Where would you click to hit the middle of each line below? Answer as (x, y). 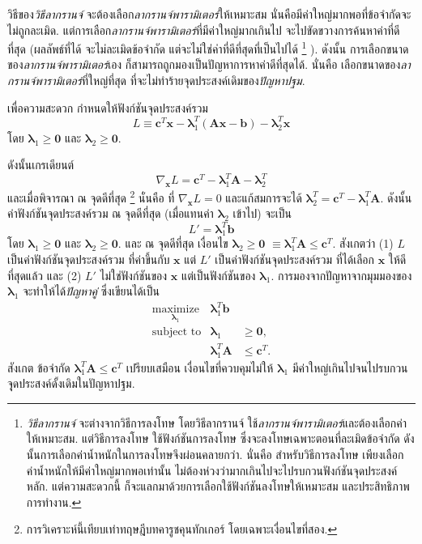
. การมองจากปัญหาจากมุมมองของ (341, 275)
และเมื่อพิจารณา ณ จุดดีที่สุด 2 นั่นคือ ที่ (91, 196)
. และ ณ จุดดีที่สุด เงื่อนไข (173, 243)
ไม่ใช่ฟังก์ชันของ (134, 275)
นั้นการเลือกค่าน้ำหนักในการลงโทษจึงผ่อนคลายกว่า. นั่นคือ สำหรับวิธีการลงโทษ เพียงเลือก (215, 454)
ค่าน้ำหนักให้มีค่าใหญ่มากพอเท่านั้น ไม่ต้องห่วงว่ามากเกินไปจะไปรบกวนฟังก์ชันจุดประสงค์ (212, 470)
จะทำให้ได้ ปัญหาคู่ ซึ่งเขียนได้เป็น (91, 291)
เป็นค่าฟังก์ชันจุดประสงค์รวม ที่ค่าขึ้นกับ (89, 259)
